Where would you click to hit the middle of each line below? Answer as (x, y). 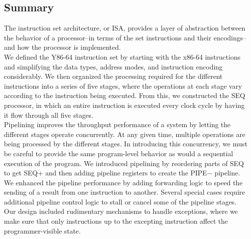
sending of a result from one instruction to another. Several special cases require (125, 192)
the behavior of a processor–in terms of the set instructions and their (108, 37)
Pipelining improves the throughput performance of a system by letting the (117, 124)
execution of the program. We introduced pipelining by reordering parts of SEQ (124, 163)
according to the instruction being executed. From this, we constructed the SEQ (125, 95)
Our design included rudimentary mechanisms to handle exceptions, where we (121, 211)
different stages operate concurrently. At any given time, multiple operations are (125, 134)
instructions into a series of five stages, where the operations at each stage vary (123, 85)
